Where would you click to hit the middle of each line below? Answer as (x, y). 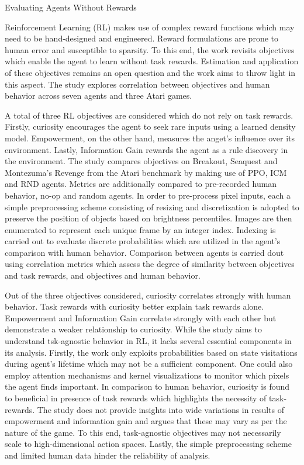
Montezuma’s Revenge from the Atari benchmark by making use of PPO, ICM (146, 172)
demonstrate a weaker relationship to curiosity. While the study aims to (133, 329)
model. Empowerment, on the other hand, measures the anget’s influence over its (150, 138)
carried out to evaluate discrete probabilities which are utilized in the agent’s (143, 241)
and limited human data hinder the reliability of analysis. (108, 455)
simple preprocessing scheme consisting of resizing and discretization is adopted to (152, 207)
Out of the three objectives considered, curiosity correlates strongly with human (148, 295)
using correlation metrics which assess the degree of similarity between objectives (150, 264)
